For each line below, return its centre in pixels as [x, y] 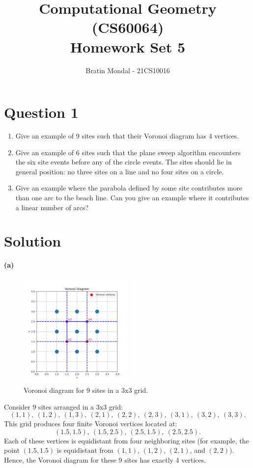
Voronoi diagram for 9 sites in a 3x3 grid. [86, 390]
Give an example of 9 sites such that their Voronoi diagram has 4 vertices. [127, 136]
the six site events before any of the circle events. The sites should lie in [124, 162]
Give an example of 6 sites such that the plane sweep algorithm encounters [128, 152]
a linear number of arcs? [52, 207]
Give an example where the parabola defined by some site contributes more [129, 188]
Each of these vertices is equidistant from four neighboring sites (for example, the [126, 440]
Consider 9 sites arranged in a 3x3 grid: [63, 406]
